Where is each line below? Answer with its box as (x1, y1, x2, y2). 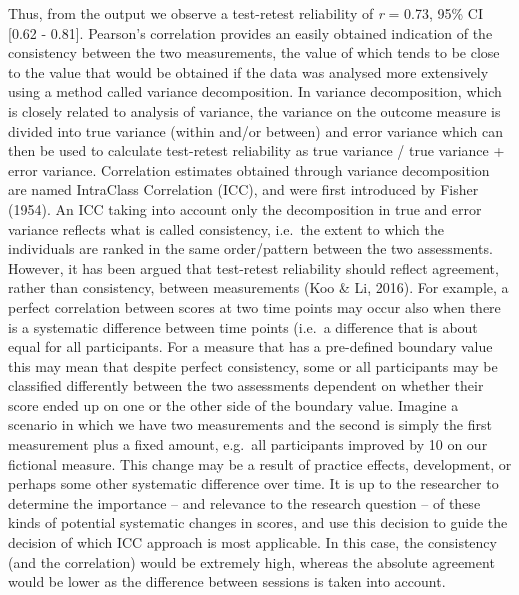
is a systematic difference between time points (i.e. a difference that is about (8, 316, 478, 337)
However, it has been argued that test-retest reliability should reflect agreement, (8, 257, 499, 278)
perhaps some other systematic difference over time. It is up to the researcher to (8, 473, 499, 494)
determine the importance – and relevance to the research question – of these (8, 492, 481, 513)
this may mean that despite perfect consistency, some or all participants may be (8, 355, 498, 376)
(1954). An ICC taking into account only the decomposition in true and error (8, 198, 482, 219)
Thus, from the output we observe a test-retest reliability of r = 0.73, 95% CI (8, 3, 483, 23)
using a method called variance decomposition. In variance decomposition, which (8, 81, 502, 102)
